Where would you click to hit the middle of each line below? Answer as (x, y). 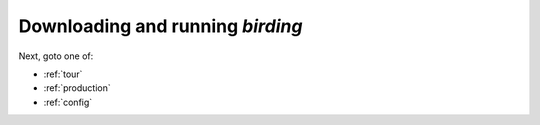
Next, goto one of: (56, 56)
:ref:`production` (77, 88)
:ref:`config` (68, 102)
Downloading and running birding (160, 26)
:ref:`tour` (63, 74)
